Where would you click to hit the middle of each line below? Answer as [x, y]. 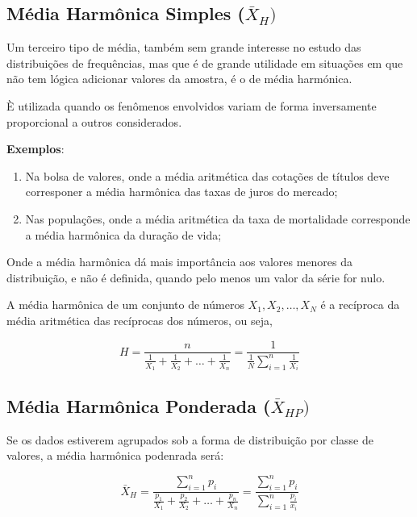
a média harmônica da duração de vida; [123, 234]
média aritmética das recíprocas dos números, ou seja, [140, 320]
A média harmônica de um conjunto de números [125, 304]
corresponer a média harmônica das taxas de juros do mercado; [181, 192]
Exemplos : [35, 149]
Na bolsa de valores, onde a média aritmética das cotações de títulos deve [207, 175]
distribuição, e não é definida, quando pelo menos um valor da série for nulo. [196, 277]
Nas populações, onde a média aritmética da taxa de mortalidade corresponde [218, 218]
